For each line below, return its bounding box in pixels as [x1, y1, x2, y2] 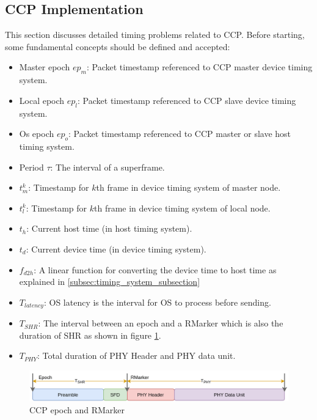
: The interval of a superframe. [50, 160, 165, 173]
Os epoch [19, 127, 54, 140]
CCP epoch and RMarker [29, 403, 125, 416]
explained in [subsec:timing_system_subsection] [19, 275, 200, 288]
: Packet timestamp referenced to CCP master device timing [87, 61, 313, 73]
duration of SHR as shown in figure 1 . [19, 328, 161, 341]
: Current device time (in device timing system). [26, 242, 206, 255]
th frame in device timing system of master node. [96, 181, 281, 194]
